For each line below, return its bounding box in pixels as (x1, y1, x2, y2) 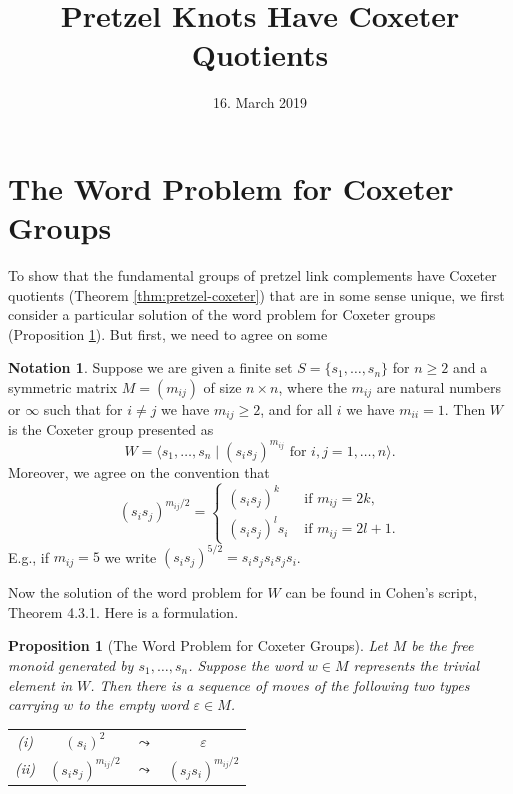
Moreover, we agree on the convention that (8, 461, 270, 482)
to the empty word (78, 694, 189, 715)
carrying (8, 694, 59, 715)
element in (8, 674, 73, 695)
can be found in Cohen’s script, (285, 582, 478, 603)
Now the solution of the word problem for (8, 582, 263, 603)
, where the (278, 377, 347, 397)
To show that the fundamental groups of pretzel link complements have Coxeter (8, 265, 497, 286)
